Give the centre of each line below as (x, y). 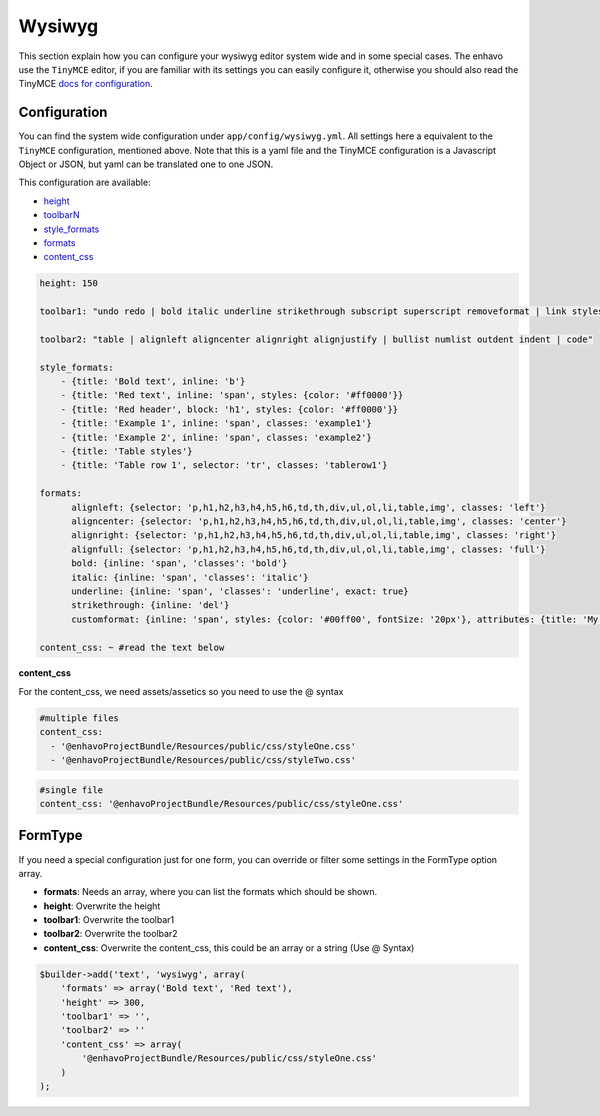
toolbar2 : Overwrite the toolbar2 (111, 934)
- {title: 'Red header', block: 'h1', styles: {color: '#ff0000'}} (229, 409)
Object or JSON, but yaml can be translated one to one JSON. (146, 164)
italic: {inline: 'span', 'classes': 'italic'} (190, 577)
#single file (71, 789)
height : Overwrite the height (102, 906)
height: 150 (69, 283)
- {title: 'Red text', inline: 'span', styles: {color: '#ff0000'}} (232, 395)
